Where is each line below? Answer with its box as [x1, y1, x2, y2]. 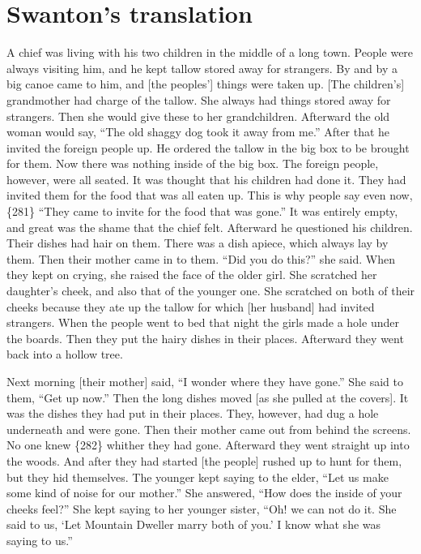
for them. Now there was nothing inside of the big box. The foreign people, [6, 155, 379, 172]
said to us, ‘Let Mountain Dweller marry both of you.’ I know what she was [6, 516, 381, 533]
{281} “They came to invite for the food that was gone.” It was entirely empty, [6, 203, 398, 220]
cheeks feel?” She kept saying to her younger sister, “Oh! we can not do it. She [6, 500, 397, 517]
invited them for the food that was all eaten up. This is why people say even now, [6, 187, 413, 204]
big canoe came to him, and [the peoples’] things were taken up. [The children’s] [6, 75, 405, 92]
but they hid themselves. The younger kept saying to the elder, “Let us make [6, 468, 389, 485]
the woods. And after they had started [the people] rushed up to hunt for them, [6, 452, 402, 469]
